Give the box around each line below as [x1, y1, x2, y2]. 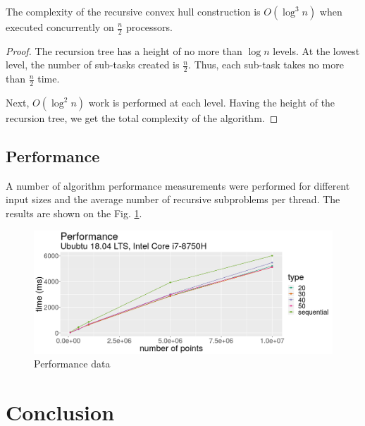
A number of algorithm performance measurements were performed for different [6, 178, 350, 193]
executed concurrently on [6, 20, 114, 34]
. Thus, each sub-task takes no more [188, 57, 344, 72]
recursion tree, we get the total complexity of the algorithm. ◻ [6, 111, 278, 126]
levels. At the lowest [273, 43, 360, 58]
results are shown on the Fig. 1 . [6, 206, 142, 221]
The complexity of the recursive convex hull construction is [6, 4, 261, 18]
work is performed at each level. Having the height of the [88, 95, 335, 110]
